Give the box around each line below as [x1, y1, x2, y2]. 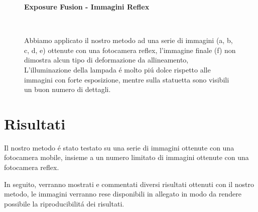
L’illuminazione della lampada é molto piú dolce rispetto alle [24, 64, 211, 74]
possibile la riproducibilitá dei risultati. [4, 198, 124, 208]
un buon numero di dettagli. [24, 84, 111, 94]
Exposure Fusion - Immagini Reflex [24, 1, 150, 11]
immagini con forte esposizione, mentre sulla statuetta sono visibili [24, 74, 229, 84]
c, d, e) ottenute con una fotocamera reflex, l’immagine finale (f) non [24, 44, 236, 55]
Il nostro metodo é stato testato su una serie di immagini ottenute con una [4, 142, 234, 152]
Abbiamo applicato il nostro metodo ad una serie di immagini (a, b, [24, 35, 233, 45]
